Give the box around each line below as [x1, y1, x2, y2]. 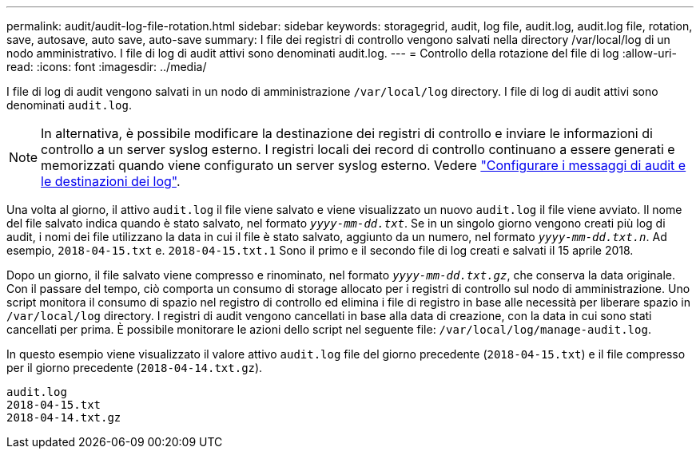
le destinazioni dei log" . [41, 173, 181, 189]
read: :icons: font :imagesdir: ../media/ [6, 60, 207, 73]
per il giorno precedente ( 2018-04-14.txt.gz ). [6, 361, 263, 374]
